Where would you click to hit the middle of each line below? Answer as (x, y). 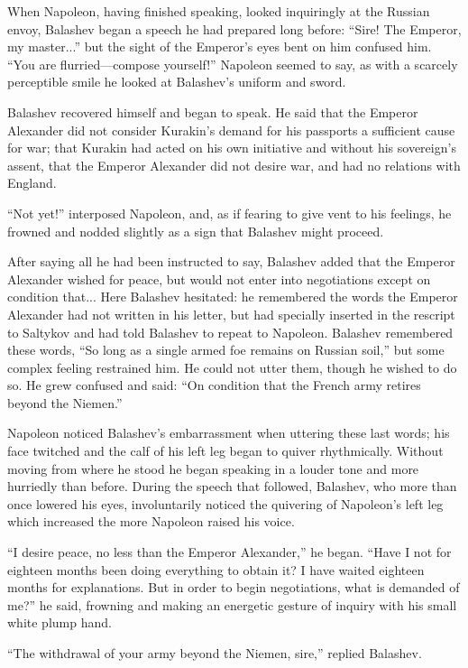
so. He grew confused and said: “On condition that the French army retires (214, 385)
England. (32, 183)
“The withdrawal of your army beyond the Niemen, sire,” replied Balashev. (215, 653)
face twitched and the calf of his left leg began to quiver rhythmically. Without (225, 451)
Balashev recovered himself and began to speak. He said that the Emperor (213, 111)
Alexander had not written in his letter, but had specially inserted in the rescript (231, 314)
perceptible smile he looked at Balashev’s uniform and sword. (177, 82)
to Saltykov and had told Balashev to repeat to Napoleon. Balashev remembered (230, 332)
